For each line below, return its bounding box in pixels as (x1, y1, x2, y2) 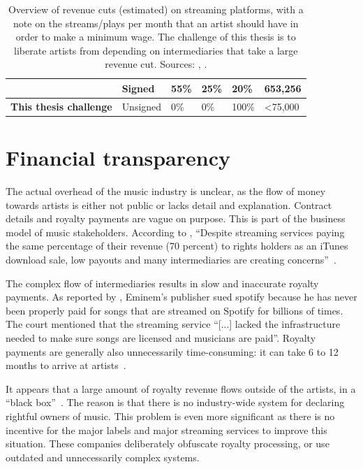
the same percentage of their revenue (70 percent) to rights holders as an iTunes (6, 238, 348, 253)
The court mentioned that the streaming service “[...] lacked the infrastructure (6, 317, 341, 331)
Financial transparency (6, 143, 231, 172)
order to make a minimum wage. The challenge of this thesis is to (15, 29, 296, 44)
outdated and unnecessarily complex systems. (6, 449, 200, 464)
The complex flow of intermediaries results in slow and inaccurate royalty (6, 275, 319, 290)
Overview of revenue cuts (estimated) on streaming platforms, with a (8, 2, 304, 16)
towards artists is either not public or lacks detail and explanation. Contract (6, 197, 332, 212)
